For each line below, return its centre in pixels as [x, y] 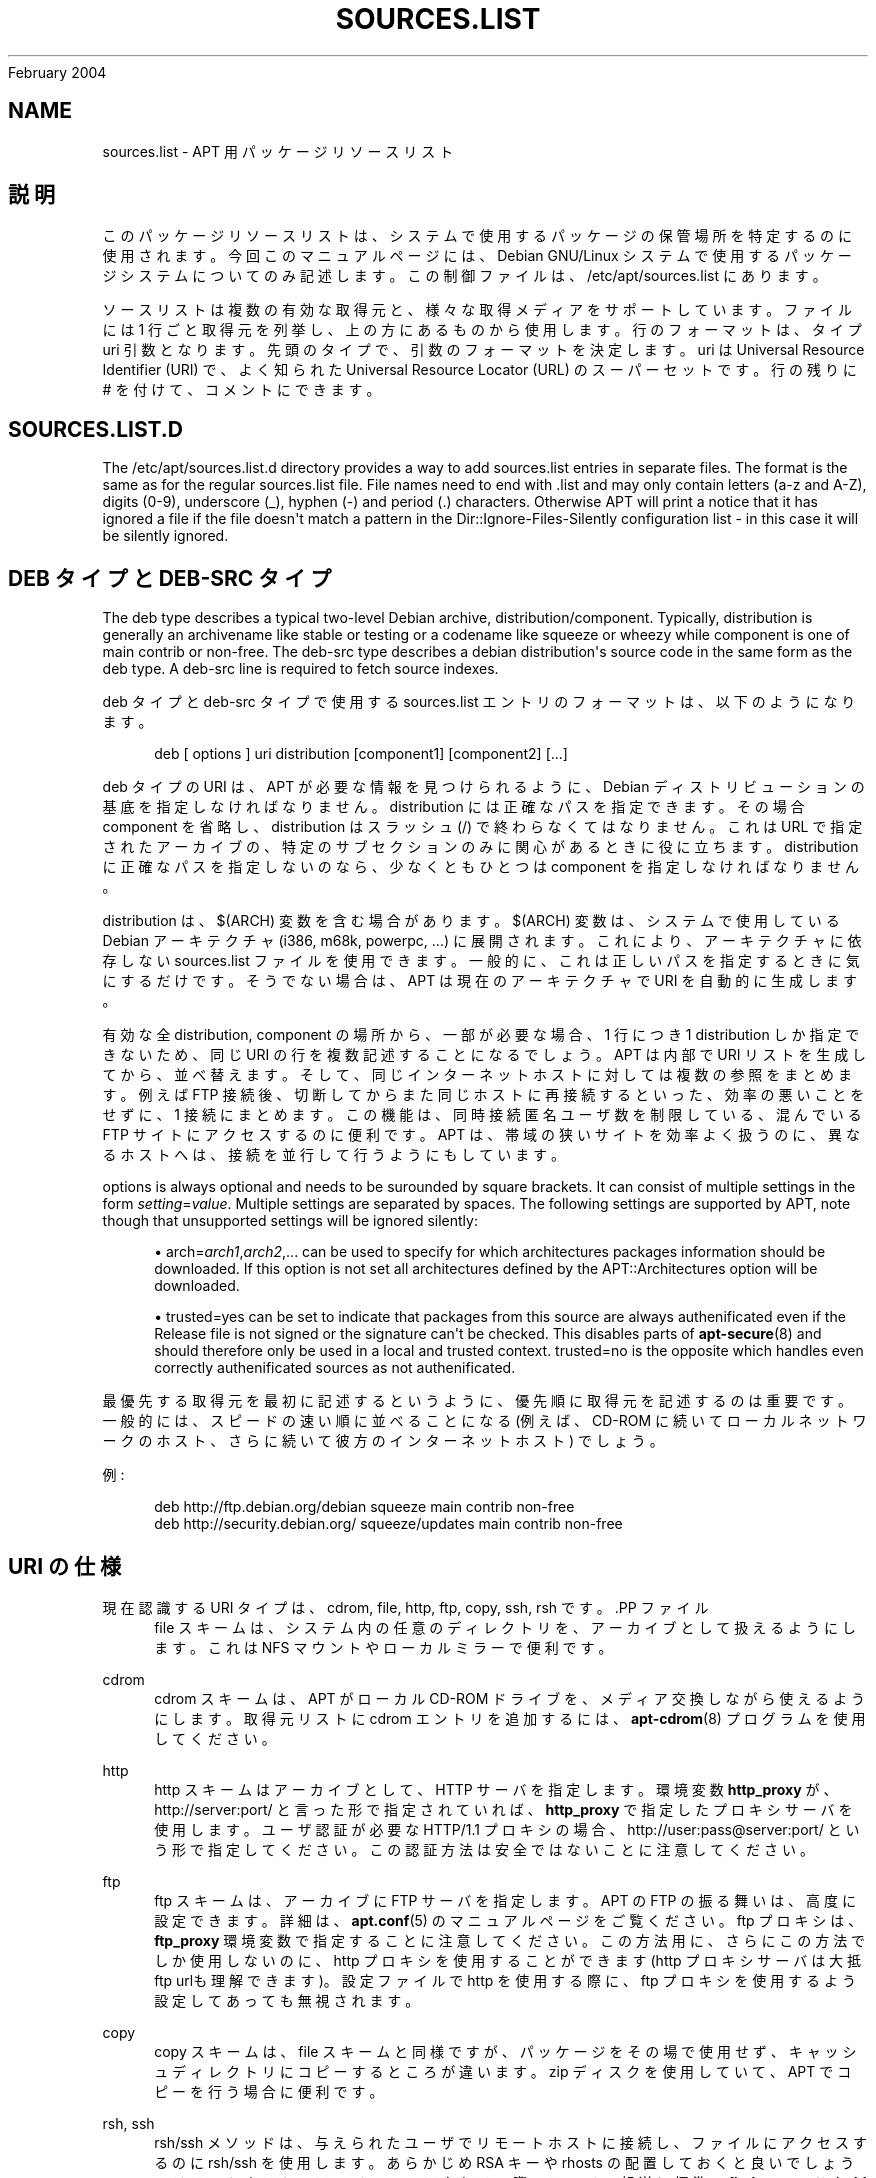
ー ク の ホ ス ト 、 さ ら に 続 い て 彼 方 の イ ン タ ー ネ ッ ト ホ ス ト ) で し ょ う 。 [383, 1441]
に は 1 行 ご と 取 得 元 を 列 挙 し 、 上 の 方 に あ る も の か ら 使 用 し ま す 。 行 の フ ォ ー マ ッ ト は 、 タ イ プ [482, 330]
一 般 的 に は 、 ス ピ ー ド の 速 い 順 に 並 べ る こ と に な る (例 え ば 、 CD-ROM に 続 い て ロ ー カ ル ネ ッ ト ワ [484, 1421]
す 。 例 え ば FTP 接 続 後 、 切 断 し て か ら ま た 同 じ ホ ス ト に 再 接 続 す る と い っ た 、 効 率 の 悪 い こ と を [483, 1095]
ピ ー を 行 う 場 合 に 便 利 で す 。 [269, 2091]
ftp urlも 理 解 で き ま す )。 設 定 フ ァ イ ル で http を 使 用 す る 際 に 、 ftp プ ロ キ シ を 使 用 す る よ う [505, 1980]
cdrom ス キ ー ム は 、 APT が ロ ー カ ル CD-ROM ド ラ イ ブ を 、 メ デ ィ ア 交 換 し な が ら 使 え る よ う [510, 1698]
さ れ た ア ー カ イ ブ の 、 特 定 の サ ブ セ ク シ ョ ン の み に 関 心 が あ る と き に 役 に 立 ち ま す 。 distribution [480, 847]
